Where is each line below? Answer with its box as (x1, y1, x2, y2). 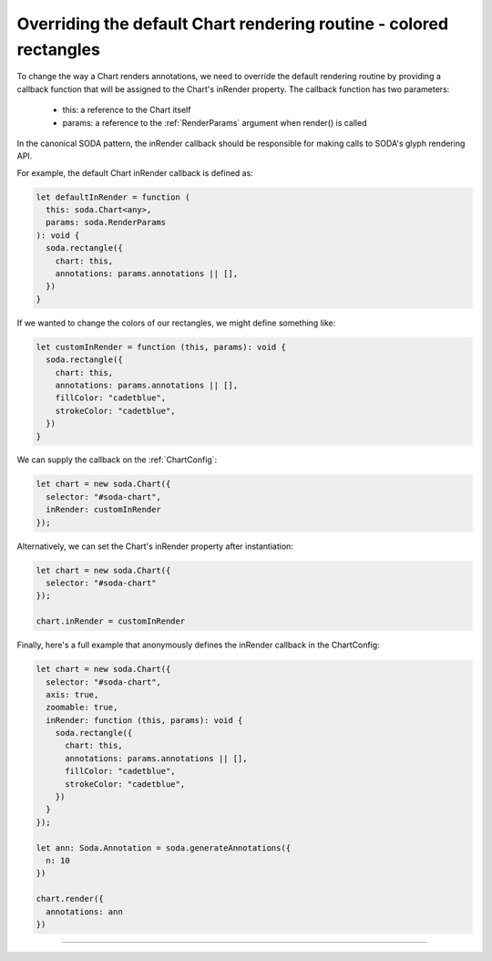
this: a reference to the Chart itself (62, 105, 191, 116)
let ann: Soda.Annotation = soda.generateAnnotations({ (36, 842, 292, 852)
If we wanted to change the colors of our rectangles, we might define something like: (16, 317, 336, 328)
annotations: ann (46, 906, 123, 916)
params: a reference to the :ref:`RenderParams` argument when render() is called (62, 117, 367, 128)
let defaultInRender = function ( (36, 191, 190, 202)
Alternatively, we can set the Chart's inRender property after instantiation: (16, 541, 293, 552)
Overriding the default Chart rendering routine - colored (16, 14, 449, 34)
